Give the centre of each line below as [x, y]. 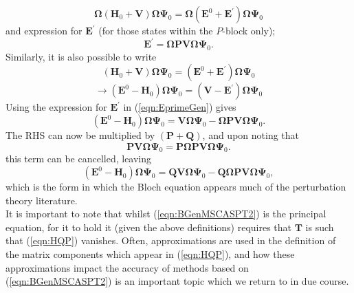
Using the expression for [56, 107]
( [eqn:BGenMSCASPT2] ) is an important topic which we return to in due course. [177, 281]
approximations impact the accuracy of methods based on [127, 267]
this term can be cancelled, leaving [79, 159]
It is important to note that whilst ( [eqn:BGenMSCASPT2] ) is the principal [166, 214]
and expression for [44, 30]
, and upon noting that [251, 135]
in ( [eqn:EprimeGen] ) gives [180, 107]
